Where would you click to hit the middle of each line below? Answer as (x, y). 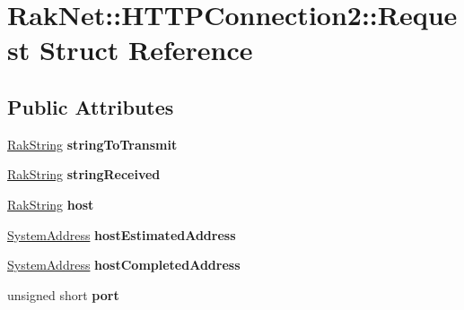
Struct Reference (146, 50)
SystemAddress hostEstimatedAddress (122, 234)
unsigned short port (63, 294)
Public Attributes (91, 106)
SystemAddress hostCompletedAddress (124, 265)
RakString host (51, 204)
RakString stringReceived (84, 174)
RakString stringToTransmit (92, 144)
